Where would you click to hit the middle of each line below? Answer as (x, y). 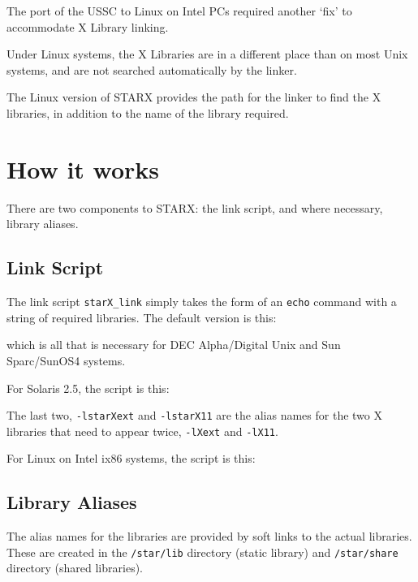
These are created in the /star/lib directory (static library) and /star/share (203, 552)
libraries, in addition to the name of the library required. (148, 112)
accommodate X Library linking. (88, 26)
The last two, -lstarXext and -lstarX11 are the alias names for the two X (194, 415)
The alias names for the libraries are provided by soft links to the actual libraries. (209, 536)
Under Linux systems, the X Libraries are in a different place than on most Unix (207, 54)
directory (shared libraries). (75, 568)
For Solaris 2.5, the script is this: (88, 388)
